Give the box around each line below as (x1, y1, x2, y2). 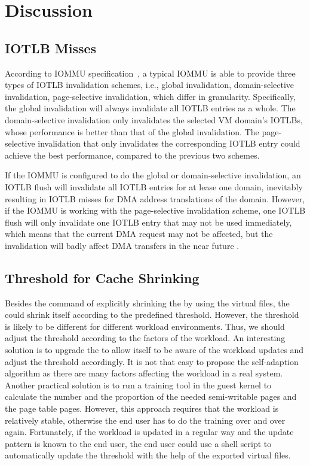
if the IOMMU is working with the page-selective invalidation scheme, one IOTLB (5, 204, 306, 217)
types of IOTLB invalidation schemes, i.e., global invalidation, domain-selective (5, 78, 294, 91)
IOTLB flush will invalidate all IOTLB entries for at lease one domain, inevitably (5, 180, 303, 193)
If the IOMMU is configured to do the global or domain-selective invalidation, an (5, 169, 301, 181)
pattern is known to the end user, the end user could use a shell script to (5, 437, 272, 449)
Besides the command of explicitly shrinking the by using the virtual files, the (5, 296, 290, 309)
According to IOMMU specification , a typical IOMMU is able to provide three (5, 66, 296, 79)
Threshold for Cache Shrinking (5, 268, 199, 287)
